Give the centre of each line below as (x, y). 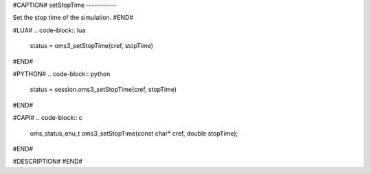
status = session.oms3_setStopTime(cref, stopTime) (103, 90)
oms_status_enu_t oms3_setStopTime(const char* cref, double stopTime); (134, 133)
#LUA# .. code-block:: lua (49, 30)
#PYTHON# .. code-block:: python (61, 74)
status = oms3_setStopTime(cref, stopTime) (92, 46)
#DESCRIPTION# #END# (47, 162)
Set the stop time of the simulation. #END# (73, 18)
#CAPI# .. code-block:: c (47, 118)
